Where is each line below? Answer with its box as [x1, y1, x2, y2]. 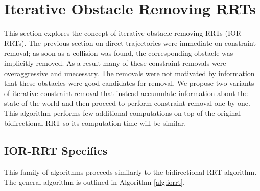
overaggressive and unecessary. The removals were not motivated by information [4, 67, 255, 78]
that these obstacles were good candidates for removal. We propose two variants [4, 78, 254, 88]
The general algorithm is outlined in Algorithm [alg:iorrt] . [4, 176, 185, 187]
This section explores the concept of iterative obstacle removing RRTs [4, 28, 223, 38]
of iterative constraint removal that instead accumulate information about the [4, 87, 248, 98]
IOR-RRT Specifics [4, 142, 108, 158]
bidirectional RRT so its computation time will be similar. [4, 117, 186, 128]
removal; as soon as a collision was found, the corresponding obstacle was [4, 47, 233, 58]
